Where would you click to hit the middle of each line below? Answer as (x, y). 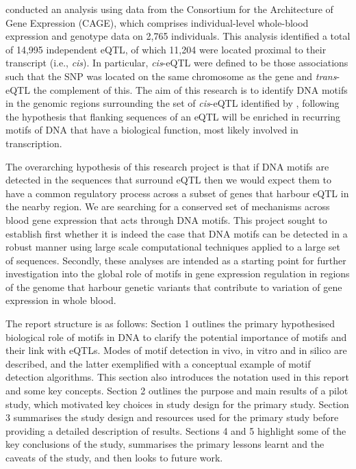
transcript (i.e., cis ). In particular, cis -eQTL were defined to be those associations (177, 63)
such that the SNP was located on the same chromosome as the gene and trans (171, 76)
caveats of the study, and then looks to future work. (114, 457)
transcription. (34, 143)
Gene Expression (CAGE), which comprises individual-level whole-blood (157, 22)
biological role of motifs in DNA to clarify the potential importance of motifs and (176, 337)
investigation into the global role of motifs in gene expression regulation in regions (178, 274)
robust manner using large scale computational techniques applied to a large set (173, 247)
